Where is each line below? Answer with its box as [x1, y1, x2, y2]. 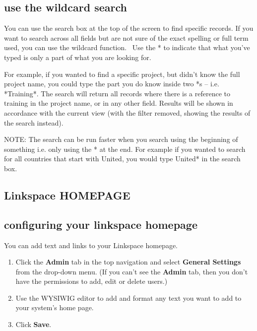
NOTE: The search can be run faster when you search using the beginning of [4, 134, 238, 144]
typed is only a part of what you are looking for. [4, 52, 151, 62]
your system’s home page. [15, 302, 94, 313]
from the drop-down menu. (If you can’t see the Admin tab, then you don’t [15, 266, 248, 276]
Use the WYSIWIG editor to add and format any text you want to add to [15, 292, 242, 303]
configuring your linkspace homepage [4, 216, 197, 232]
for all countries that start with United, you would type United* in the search [4, 153, 241, 164]
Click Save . [15, 319, 52, 330]
